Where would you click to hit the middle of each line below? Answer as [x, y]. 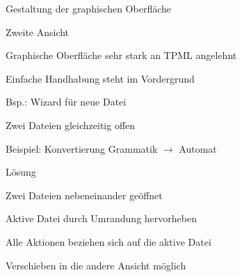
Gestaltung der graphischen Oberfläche [88, 8]
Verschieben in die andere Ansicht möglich [96, 265]
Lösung [21, 172]
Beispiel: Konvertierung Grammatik [82, 148]
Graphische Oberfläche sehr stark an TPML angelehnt [121, 55]
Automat [198, 148]
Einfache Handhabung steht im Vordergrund [100, 78]
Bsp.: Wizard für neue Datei [66, 102]
